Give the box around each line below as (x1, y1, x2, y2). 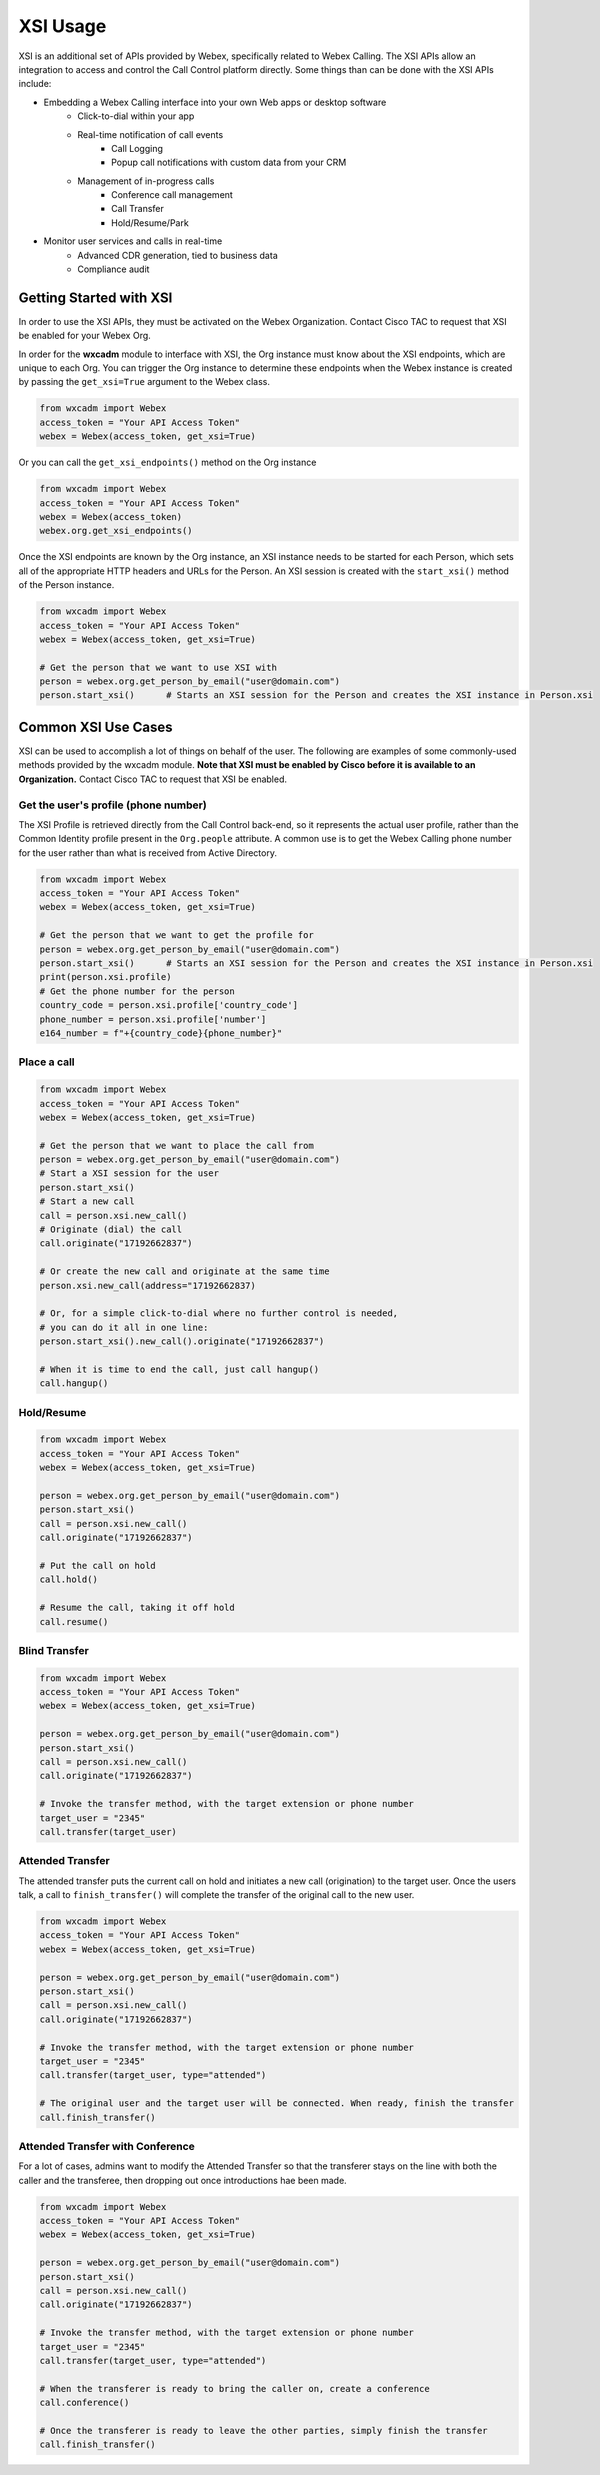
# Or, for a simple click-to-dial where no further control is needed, (39, 1308, 399, 1319)
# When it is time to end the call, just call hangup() (39, 1363, 320, 1375)
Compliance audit (77, 263, 150, 275)
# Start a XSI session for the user (39, 1168, 220, 1179)
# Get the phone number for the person (39, 985, 235, 997)
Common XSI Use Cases (18, 718, 173, 735)
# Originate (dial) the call (39, 1224, 183, 1235)
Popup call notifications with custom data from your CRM (111, 156, 347, 169)
